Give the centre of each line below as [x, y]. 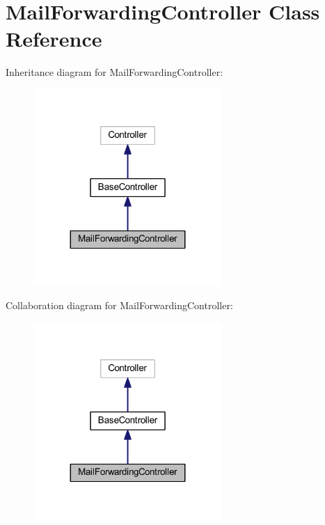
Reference [54, 39]
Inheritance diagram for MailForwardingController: [114, 72]
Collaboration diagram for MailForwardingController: [119, 305]
